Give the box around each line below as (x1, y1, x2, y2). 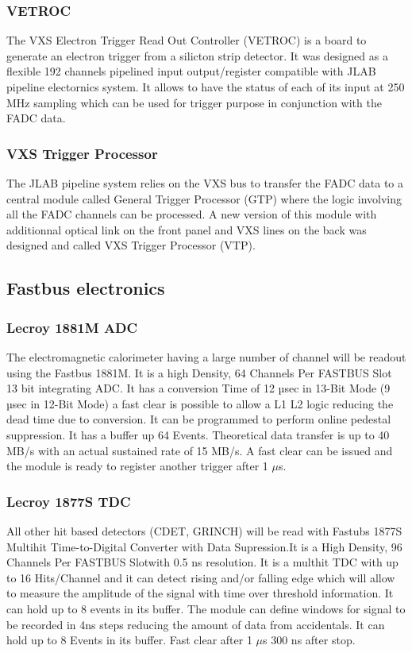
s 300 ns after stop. (263, 632, 356, 648)
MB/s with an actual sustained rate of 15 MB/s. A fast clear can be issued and (6, 442, 393, 458)
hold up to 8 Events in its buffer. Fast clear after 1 (6, 632, 252, 648)
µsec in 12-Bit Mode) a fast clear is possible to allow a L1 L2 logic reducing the (6, 395, 394, 412)
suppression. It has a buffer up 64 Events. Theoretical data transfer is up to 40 (6, 426, 390, 442)
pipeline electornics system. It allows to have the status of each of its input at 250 (6, 79, 405, 95)
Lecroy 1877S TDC (6, 491, 131, 511)
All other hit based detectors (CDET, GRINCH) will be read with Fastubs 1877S (6, 522, 402, 539)
